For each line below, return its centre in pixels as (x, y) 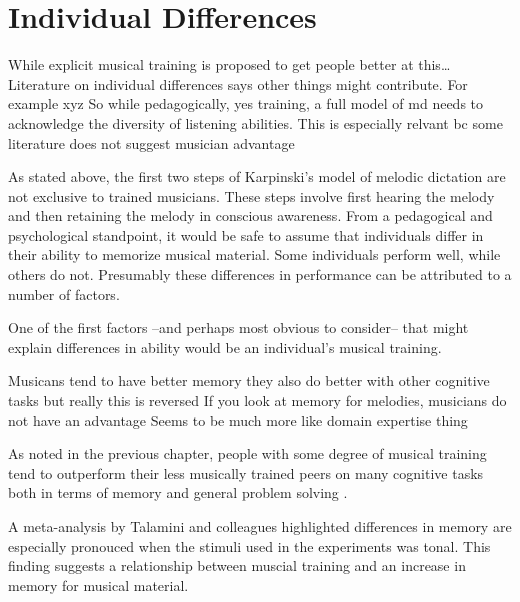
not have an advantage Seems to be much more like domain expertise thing (238, 419)
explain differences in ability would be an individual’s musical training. (225, 346)
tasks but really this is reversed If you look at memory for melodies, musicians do (257, 400)
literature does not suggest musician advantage (151, 142)
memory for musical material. (98, 584)
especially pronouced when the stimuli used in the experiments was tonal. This (249, 545)
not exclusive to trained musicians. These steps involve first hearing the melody (251, 195)
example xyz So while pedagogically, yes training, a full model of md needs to (246, 103)
